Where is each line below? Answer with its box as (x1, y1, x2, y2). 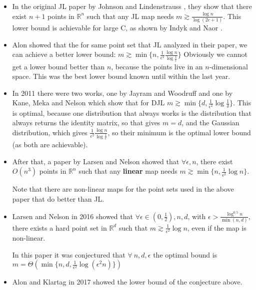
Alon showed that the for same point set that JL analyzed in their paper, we (12, 39, 247, 49)
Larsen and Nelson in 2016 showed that (12, 211, 133, 221)
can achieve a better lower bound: (12, 49, 116, 59)
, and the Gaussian (181, 117, 239, 128)
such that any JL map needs (86, 10, 174, 21)
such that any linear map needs (78, 166, 177, 176)
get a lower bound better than (12, 61, 105, 71)
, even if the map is (187, 222, 246, 233)
